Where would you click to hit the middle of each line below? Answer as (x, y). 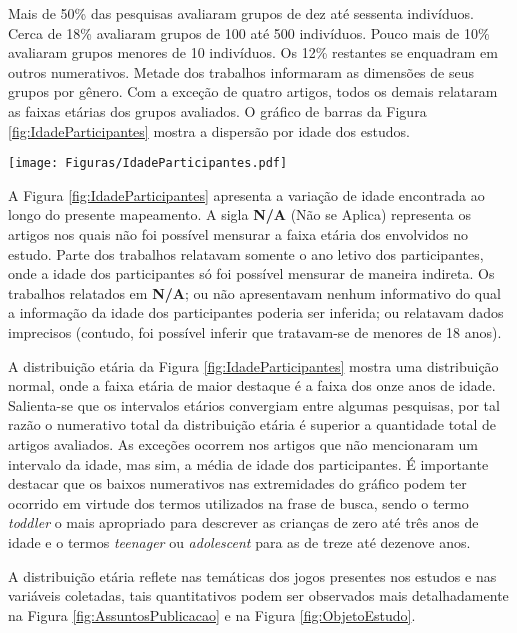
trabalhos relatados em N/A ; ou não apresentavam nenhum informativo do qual (254, 292)
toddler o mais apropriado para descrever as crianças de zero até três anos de (243, 522)
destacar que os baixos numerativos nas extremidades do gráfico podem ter (237, 483)
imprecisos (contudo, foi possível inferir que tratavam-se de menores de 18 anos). (255, 331)
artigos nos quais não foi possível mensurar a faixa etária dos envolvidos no (238, 234)
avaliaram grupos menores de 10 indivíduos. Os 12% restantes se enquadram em (253, 52)
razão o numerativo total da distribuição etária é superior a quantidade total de (252, 424)
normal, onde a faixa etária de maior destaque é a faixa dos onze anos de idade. (252, 385)
